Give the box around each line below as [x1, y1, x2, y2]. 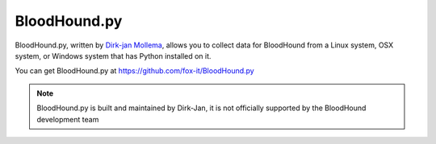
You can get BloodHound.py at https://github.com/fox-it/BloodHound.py [15, 66, 254, 76]
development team [36, 114, 99, 124]
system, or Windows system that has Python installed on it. [15, 51, 212, 60]
